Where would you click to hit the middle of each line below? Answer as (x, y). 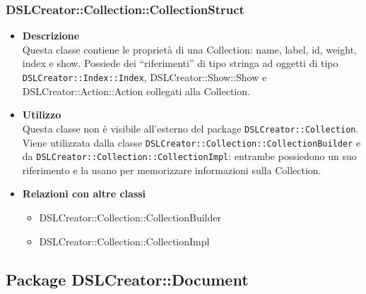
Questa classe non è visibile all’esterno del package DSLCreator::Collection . (190, 128)
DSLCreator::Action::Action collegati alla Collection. (136, 91)
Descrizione (51, 36)
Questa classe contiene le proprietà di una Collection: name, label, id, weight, (189, 49)
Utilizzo (42, 115)
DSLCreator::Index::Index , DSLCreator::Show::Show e (144, 77)
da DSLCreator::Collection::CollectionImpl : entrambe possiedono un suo (189, 156)
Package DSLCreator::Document (127, 279)
